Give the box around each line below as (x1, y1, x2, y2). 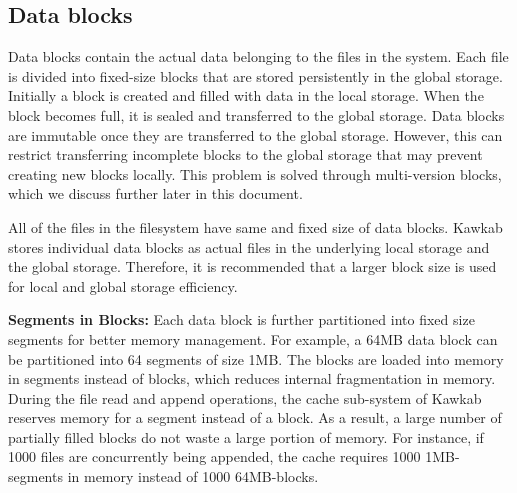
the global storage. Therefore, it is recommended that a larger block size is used (8, 256, 497, 277)
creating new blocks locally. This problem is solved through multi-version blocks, (8, 163, 502, 184)
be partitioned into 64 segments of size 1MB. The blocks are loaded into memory (8, 348, 504, 369)
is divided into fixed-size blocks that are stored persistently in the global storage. (8, 65, 503, 86)
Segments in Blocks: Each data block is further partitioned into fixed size (8, 309, 475, 330)
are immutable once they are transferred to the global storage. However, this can (8, 124, 503, 145)
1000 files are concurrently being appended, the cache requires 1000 (8, 446, 421, 467)
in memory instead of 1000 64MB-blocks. (67, 466, 319, 487)
